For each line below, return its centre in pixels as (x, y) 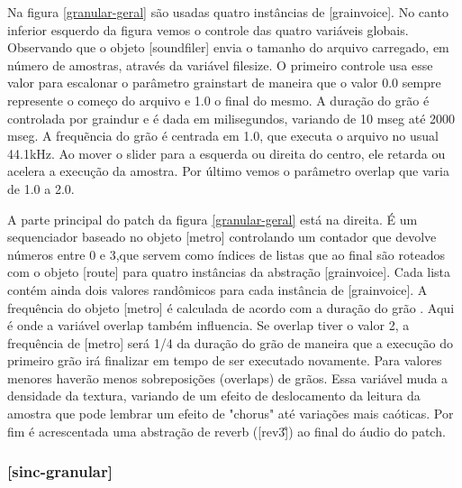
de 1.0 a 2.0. (41, 188)
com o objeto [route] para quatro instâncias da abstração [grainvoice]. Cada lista (229, 272)
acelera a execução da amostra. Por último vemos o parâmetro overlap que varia (228, 171)
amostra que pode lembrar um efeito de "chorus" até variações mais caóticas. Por (231, 414)
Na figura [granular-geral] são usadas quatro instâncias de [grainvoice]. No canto (228, 12)
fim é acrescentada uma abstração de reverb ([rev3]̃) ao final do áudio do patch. (226, 431)
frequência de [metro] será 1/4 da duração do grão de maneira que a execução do (230, 342)
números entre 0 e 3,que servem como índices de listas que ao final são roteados (226, 254)
